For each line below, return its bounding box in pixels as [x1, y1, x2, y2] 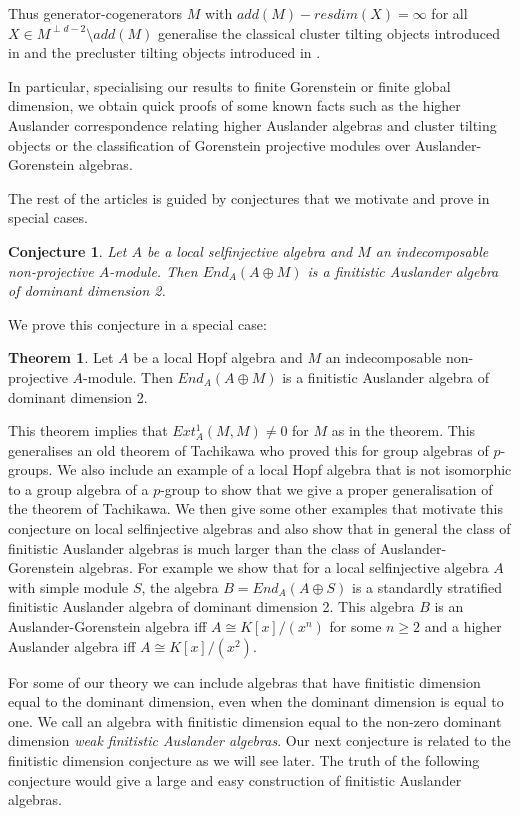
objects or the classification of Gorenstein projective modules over [8, 134, 411, 155]
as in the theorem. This [331, 420, 476, 441]
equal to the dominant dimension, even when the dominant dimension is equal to [8, 691, 504, 712]
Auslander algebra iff [8, 635, 136, 656]
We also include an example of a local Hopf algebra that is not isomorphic [57, 459, 512, 480]
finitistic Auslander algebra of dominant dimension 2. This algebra [8, 596, 415, 617]
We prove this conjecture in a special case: [8, 313, 267, 334]
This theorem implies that [8, 420, 168, 441]
